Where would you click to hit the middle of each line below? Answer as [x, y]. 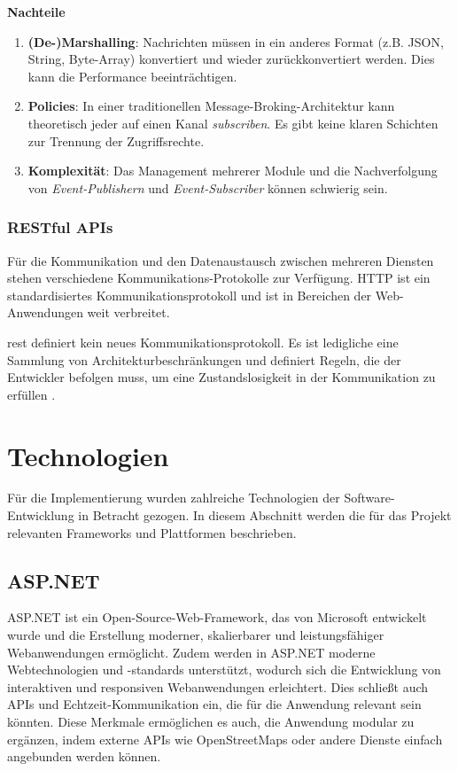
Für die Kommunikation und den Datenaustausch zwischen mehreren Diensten [221, 260]
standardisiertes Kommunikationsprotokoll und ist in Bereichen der [190, 295]
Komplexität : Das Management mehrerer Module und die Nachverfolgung [233, 171]
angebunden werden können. [84, 756]
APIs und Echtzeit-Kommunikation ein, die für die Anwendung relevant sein [214, 704]
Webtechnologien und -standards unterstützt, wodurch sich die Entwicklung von [224, 670]
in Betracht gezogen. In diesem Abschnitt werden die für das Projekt [265, 515]
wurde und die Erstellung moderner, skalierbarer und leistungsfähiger [196, 635]
